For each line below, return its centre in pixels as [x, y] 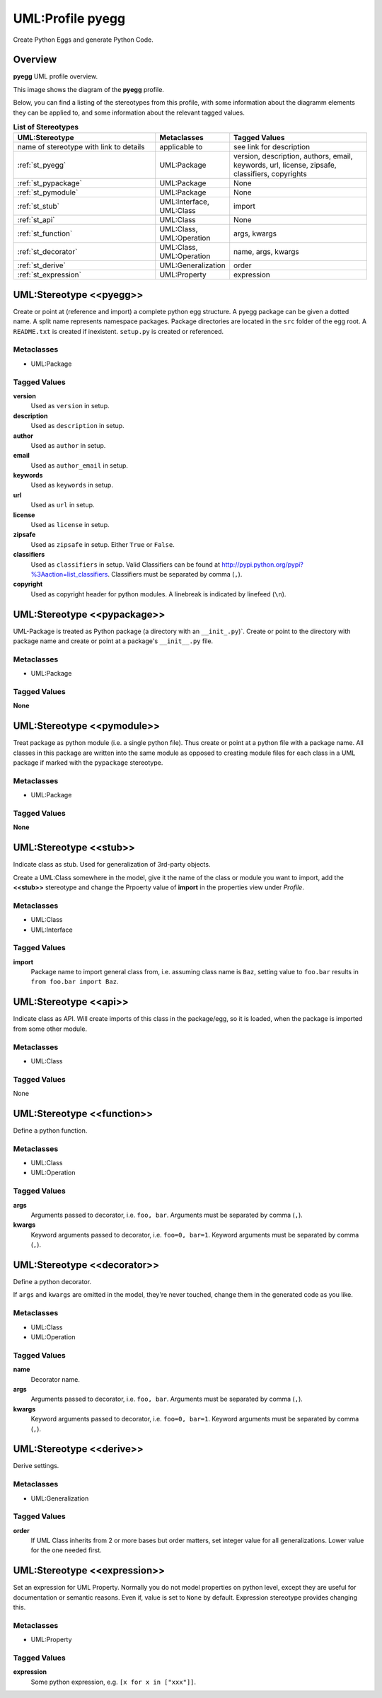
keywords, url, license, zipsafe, [285, 165]
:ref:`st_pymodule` [48, 192]
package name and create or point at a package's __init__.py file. [113, 641]
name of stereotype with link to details [81, 147]
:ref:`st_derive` [42, 265]
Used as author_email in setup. [80, 465]
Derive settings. [36, 1466]
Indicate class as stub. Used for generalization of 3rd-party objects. [112, 865]
